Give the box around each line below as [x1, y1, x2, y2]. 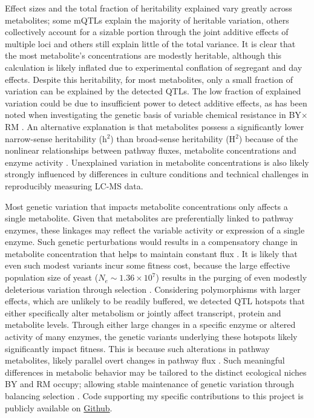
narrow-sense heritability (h [5, 132, 107, 145]
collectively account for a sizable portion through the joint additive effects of [5, 25, 289, 38]
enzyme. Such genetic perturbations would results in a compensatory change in [5, 235, 298, 248]
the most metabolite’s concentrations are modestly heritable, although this [5, 49, 282, 62]
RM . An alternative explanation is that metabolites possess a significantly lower [5, 120, 304, 132]
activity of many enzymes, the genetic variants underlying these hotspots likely [5, 330, 298, 343]
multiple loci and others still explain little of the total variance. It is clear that [5, 37, 296, 50]
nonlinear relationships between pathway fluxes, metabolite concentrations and [5, 144, 296, 157]
